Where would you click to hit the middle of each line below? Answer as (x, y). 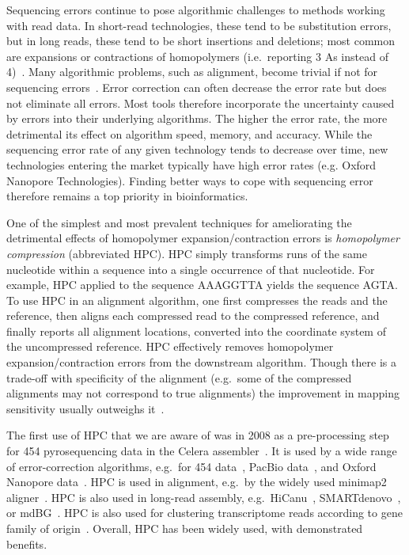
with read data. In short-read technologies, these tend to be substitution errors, (199, 25)
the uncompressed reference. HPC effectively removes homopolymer (170, 346)
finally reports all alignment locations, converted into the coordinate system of (196, 331)
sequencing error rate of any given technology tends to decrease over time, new (197, 149)
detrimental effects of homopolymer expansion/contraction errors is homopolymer (203, 238)
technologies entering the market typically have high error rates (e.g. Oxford (191, 164)
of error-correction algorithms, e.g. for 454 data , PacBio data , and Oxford (191, 466)
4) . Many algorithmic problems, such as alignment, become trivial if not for (192, 72)
